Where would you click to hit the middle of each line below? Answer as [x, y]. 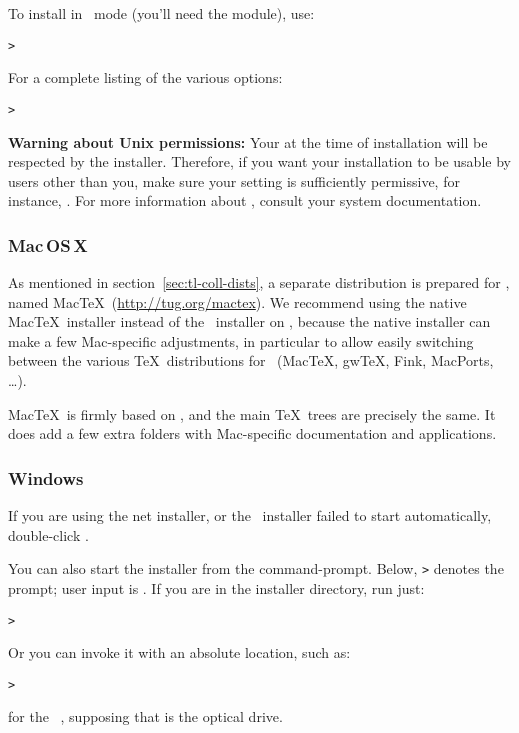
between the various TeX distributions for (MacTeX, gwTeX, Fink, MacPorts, [251, 360]
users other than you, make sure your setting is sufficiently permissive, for [234, 180]
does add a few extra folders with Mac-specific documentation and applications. [252, 433]
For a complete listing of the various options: [145, 77]
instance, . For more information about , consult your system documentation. [245, 200]
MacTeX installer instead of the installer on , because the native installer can [249, 321]
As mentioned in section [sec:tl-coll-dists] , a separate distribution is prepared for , [259, 282]
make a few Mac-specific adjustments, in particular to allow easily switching [241, 340]
